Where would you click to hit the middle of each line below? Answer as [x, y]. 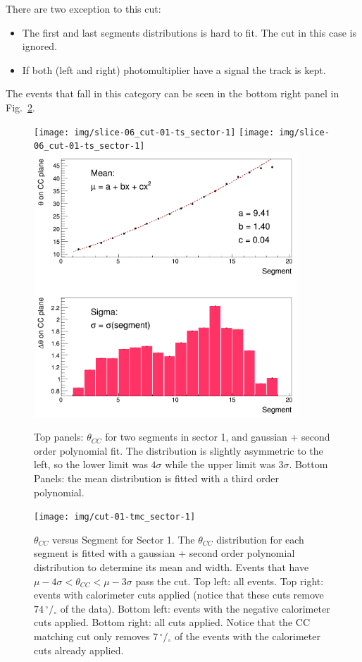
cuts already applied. [79, 650]
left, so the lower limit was [91, 464]
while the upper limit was [220, 464]
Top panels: [59, 437]
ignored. [39, 46]
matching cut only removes [92, 636]
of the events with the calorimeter [247, 636]
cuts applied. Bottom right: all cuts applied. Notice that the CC [172, 622]
